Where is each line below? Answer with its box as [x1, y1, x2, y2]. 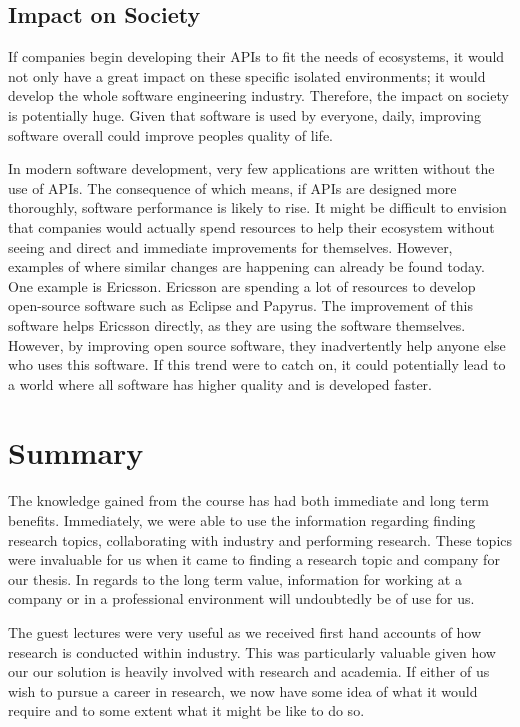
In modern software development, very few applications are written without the [8, 158, 495, 179]
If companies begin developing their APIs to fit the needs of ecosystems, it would [8, 46, 505, 67]
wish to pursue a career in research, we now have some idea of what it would [8, 680, 478, 701]
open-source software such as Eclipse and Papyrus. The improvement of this [8, 295, 473, 316]
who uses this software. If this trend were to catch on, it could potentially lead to [8, 354, 506, 375]
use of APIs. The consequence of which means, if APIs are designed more [8, 177, 457, 198]
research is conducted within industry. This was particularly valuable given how [8, 641, 496, 662]
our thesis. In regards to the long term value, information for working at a [8, 568, 462, 589]
